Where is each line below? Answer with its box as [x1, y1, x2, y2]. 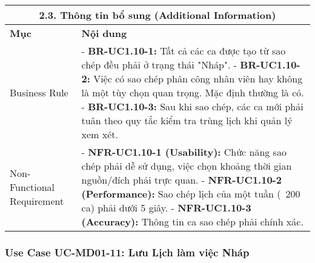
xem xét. [81, 127, 118, 141]
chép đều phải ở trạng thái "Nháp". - [81, 58, 237, 72]
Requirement [10, 193, 64, 208]
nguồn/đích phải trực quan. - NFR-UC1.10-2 [81, 173, 282, 187]
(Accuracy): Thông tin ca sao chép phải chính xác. [81, 215, 303, 228]
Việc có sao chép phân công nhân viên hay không [93, 72, 303, 85]
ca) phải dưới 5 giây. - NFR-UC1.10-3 [81, 201, 251, 215]
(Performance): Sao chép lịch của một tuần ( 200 [81, 187, 300, 201]
